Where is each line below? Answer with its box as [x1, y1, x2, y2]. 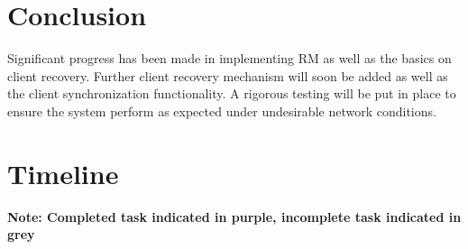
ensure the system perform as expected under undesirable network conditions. [7, 101, 436, 120]
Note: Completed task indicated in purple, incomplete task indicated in [7, 207, 462, 226]
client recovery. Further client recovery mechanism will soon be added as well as [7, 66, 448, 85]
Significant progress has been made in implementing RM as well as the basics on [7, 49, 452, 68]
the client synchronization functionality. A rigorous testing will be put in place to [7, 84, 456, 103]
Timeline [7, 154, 119, 191]
